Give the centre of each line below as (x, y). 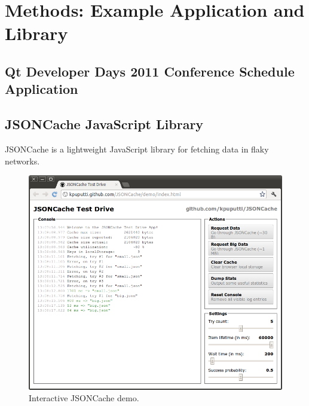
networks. (22, 161)
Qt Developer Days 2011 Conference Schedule (150, 71)
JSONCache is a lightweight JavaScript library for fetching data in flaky (137, 149)
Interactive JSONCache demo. (84, 398)
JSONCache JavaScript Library (104, 124)
